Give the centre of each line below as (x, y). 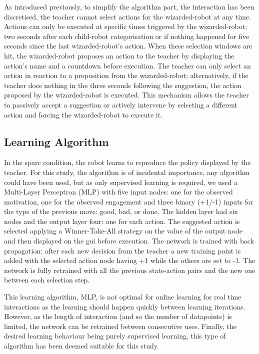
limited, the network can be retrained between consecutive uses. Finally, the (120, 326)
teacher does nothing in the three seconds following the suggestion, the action (123, 85)
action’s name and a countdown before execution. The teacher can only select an (127, 65)
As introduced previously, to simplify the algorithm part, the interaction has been (129, 6)
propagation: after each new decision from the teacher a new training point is (122, 250)
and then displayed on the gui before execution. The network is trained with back (129, 241)
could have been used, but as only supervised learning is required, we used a (121, 182)
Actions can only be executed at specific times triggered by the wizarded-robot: (126, 26)
